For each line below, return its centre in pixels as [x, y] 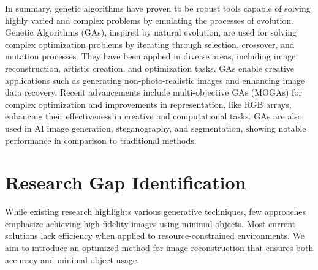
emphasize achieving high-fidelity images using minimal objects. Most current [150, 223]
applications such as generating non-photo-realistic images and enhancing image [155, 80]
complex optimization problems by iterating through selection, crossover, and [150, 44]
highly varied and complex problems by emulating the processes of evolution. [149, 20]
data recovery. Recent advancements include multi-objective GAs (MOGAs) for [153, 92]
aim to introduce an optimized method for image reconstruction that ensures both [159, 248]
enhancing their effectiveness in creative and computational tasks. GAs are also [153, 116]
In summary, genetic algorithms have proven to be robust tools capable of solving [158, 8]
